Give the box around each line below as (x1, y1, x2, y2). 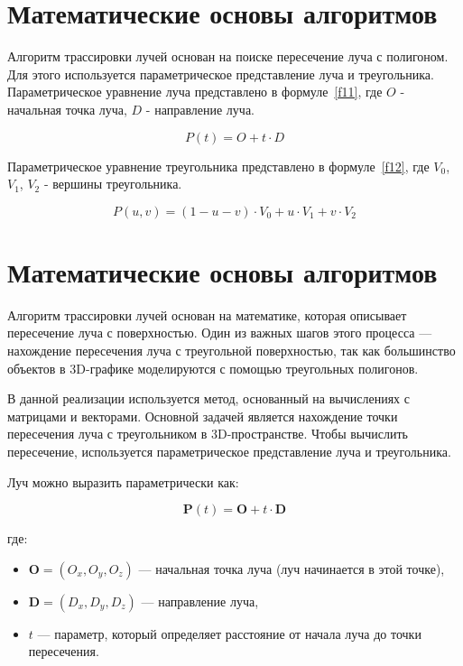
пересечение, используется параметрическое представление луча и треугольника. (7, 441, 451, 460)
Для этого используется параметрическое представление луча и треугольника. (7, 64, 434, 83)
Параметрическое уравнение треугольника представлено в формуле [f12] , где (7, 156, 430, 175)
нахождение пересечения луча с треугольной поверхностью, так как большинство (7, 341, 456, 359)
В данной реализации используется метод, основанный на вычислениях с (7, 389, 410, 408)
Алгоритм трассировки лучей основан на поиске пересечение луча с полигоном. (7, 47, 449, 66)
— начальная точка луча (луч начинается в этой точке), (138, 559, 445, 578)
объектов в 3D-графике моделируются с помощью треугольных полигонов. (7, 358, 419, 377)
